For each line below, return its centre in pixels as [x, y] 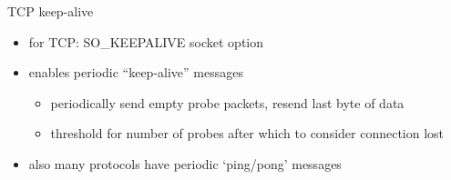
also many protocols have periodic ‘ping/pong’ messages [185, 163]
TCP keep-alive [51, 11]
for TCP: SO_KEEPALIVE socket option [146, 41]
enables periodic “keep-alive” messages [136, 72]
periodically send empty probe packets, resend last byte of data [227, 102]
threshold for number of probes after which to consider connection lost [247, 133]
